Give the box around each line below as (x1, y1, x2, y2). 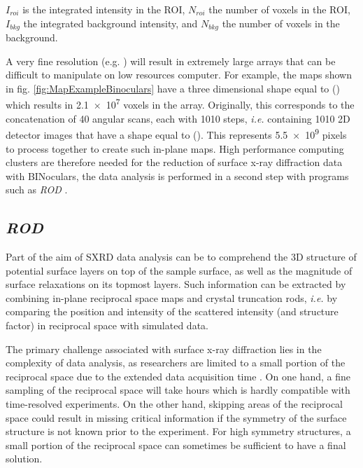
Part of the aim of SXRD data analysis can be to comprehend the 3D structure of (6, 249, 357, 264)
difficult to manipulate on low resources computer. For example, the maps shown (6, 67, 352, 82)
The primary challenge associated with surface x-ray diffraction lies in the (6, 341, 322, 356)
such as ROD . (6, 182, 68, 197)
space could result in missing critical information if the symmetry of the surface (6, 410, 347, 425)
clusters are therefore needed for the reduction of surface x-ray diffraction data (6, 155, 343, 170)
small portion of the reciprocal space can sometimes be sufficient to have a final (6, 437, 346, 452)
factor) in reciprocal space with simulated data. (6, 318, 208, 333)
